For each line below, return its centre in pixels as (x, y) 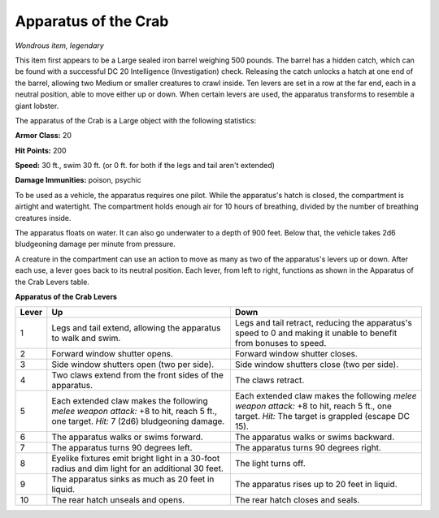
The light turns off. (270, 464)
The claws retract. (269, 380)
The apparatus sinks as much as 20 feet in (133, 479)
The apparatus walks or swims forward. (127, 437)
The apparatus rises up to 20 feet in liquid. (316, 485)
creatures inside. (43, 218)
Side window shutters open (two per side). (133, 365)
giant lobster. (37, 106)
